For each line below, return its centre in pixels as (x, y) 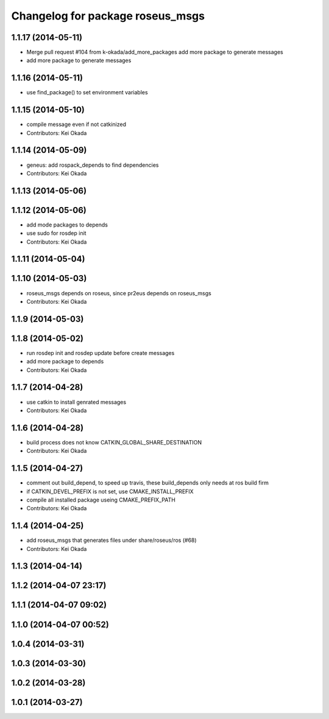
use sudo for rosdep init (56, 233)
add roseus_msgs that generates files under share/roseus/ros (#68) (112, 540)
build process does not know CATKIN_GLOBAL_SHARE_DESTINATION (114, 442)
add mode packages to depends (67, 225)
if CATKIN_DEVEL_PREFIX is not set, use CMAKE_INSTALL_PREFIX (110, 491)
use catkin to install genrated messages (76, 402)
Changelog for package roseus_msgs (108, 16)
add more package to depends (65, 362)
